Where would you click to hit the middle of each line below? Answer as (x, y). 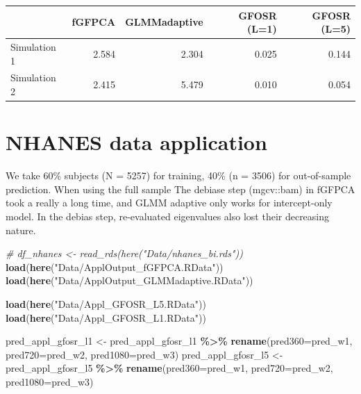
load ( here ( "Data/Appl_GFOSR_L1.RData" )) (106, 317)
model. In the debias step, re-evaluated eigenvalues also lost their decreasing (168, 216)
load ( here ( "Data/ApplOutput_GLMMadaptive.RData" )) (129, 280)
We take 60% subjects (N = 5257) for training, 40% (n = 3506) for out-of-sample (178, 175)
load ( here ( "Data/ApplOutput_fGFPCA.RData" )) (115, 266)
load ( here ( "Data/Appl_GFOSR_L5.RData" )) (106, 303)
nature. (21, 230)
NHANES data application (136, 142)
